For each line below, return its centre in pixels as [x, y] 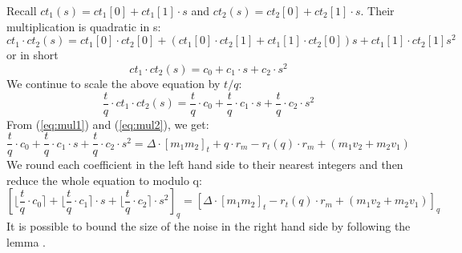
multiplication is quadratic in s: [84, 26]
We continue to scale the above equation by [113, 83]
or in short [32, 55]
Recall [22, 10]
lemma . [26, 241]
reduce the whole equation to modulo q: [104, 180]
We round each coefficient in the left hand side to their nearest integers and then [205, 165]
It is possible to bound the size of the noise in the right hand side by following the [209, 226]
